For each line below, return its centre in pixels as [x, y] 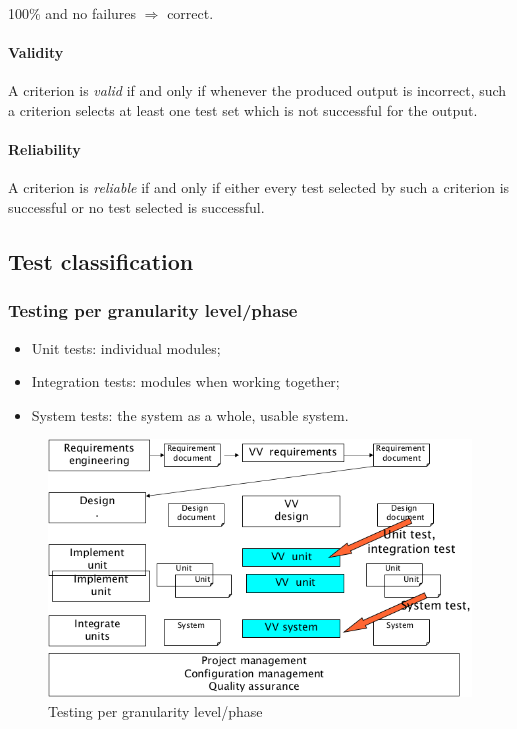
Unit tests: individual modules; [126, 347]
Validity [36, 52]
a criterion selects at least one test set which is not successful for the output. [243, 109]
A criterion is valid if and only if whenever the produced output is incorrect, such [257, 90]
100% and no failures [72, 13]
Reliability [44, 149]
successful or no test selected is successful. [136, 206]
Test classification [101, 260]
